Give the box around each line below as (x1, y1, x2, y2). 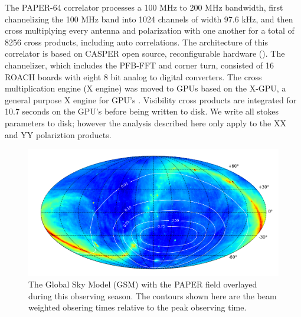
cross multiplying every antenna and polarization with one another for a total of (5, 24, 295, 37)
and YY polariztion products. (5, 128, 112, 140)
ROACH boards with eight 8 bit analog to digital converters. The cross (5, 70, 262, 83)
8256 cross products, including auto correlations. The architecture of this (5, 35, 268, 48)
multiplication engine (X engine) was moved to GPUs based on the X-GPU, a (5, 82, 286, 94)
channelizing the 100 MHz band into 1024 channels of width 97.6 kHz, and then (5, 12, 293, 25)
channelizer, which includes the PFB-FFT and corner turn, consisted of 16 (5, 58, 274, 71)
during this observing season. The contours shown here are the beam (28, 289, 277, 302)
